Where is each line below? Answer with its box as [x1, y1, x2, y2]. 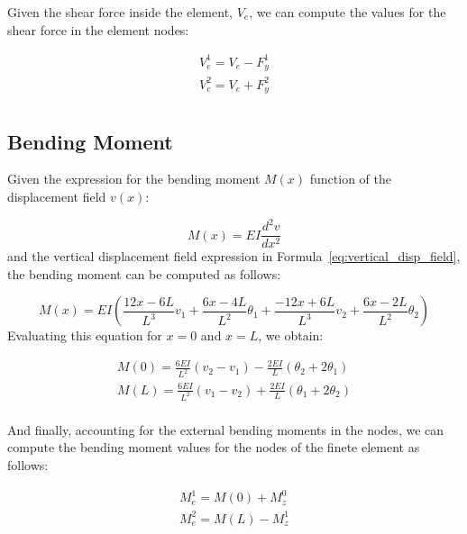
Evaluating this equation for [7, 326, 162, 345]
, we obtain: [258, 326, 324, 345]
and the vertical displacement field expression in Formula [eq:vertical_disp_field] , [7, 247, 461, 266]
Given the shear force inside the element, [7, 3, 233, 21]
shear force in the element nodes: [7, 20, 189, 39]
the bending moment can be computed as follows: [7, 264, 281, 283]
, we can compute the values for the [249, 3, 446, 21]
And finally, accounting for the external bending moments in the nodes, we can [7, 420, 444, 439]
